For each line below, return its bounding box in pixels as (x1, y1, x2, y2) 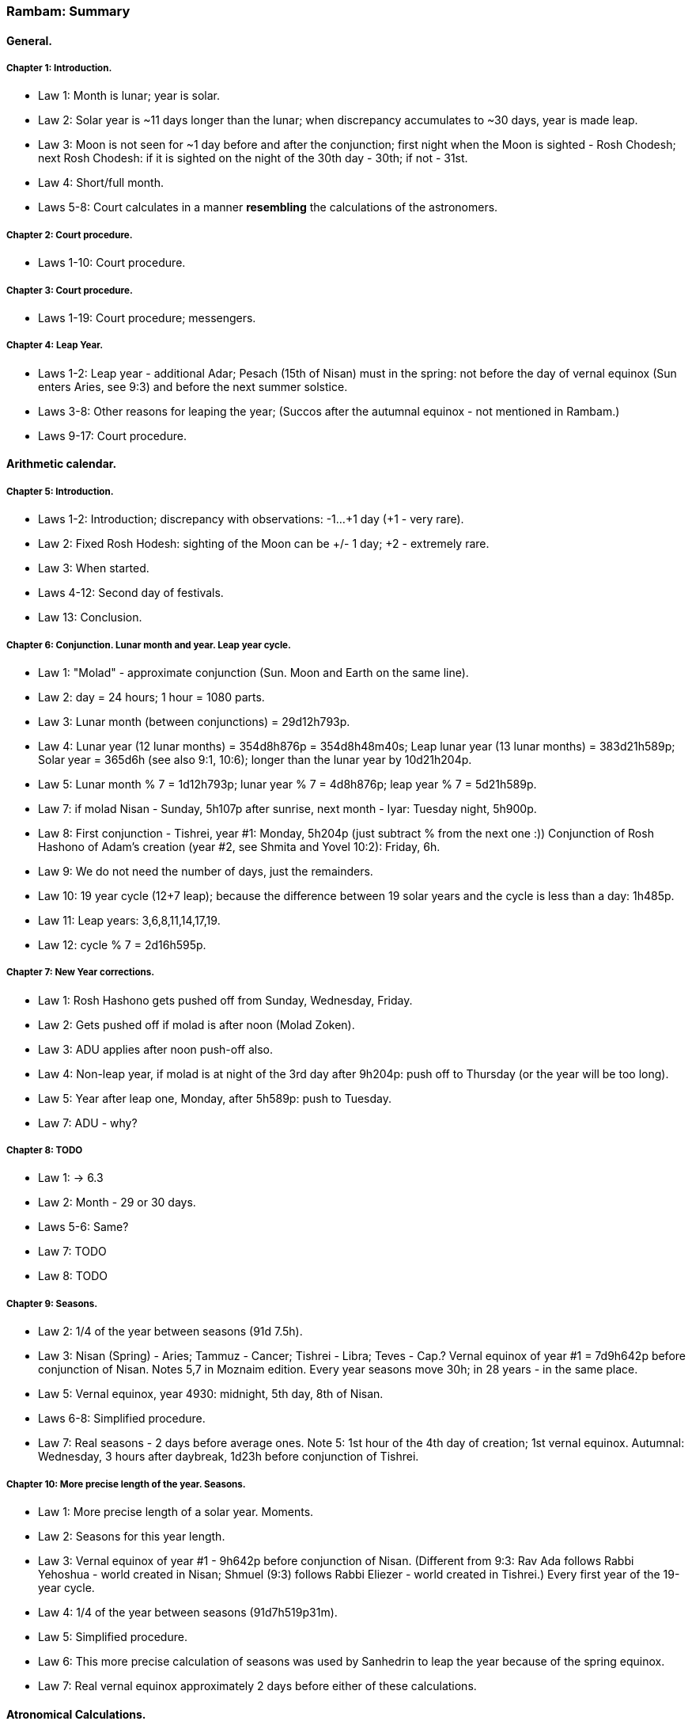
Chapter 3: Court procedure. (6, 284, 133, 296)
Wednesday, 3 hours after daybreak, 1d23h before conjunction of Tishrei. (38, 1450, 419, 1464)
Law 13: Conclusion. (38, 610, 142, 625)
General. (6, 33, 53, 47)
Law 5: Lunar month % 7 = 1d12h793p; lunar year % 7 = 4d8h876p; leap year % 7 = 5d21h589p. (38, 777, 537, 791)
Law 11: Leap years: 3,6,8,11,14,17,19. (38, 913, 221, 927)
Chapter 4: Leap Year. (6, 340, 104, 351)
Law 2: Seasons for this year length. (38, 1529, 225, 1544)
